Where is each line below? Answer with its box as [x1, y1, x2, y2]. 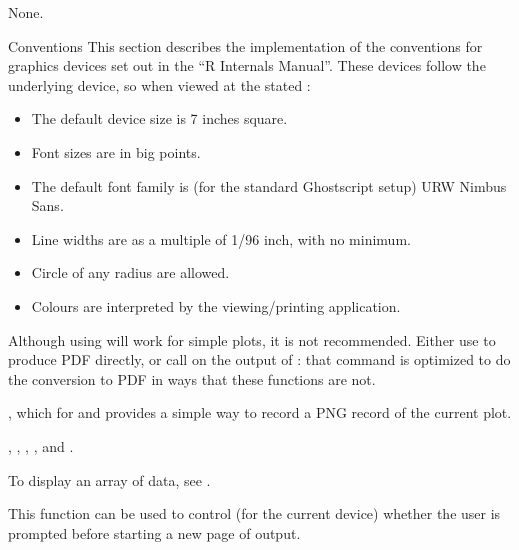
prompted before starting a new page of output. [8, 522, 301, 543]
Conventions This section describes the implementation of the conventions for [8, 35, 483, 56]
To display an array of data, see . [8, 469, 211, 490]
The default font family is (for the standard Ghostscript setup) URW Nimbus [31, 175, 507, 196]
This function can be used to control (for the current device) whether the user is [8, 503, 501, 524]
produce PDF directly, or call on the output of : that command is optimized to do [8, 349, 511, 370]
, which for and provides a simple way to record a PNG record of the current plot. [8, 402, 512, 423]
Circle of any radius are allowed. [31, 262, 230, 283]
